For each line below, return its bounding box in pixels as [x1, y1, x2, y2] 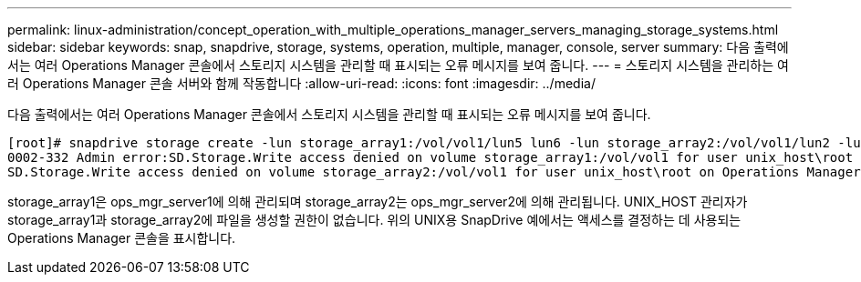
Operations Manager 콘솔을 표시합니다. [7, 230, 236, 246]
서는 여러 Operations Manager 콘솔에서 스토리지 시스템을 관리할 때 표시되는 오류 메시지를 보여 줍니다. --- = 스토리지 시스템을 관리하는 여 [7, 57, 789, 73]
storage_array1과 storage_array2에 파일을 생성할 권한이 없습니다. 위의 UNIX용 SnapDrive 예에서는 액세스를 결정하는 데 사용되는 [7, 212, 742, 227]
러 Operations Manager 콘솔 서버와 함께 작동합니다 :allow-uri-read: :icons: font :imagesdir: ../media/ [7, 76, 596, 91]
